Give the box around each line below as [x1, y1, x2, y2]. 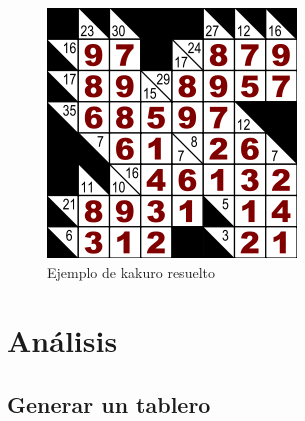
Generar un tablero [7, 388, 211, 419]
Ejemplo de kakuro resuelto [47, 261, 215, 282]
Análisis [7, 320, 118, 361]
